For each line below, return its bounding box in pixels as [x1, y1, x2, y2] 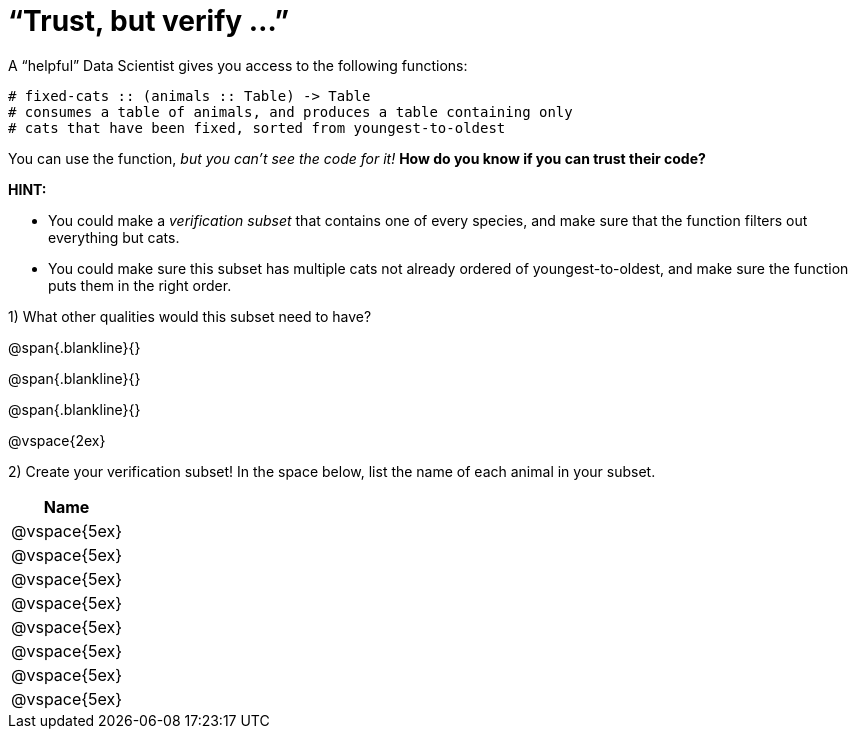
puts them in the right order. [48, 276, 232, 294]
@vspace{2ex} [8, 431, 106, 449]
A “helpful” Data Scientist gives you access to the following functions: [8, 56, 468, 74]
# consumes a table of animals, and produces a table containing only [8, 103, 573, 120]
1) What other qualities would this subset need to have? [8, 307, 372, 325]
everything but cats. [48, 228, 180, 246]
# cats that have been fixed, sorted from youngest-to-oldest [8, 119, 506, 136]
